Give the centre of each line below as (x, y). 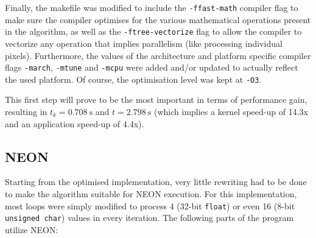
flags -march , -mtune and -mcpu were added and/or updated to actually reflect (152, 67)
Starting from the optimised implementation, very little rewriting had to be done (156, 182)
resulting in (26, 111)
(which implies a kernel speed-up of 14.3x (231, 111)
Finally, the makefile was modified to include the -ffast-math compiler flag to (152, 7)
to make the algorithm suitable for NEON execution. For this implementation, (151, 193)
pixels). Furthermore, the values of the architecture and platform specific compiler (158, 55)
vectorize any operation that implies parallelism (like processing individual (144, 43)
